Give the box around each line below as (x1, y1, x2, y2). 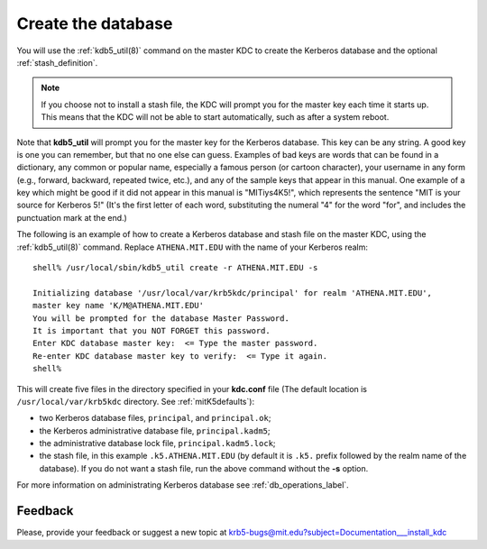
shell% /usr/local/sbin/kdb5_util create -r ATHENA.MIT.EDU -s (32, 262, 318, 273)
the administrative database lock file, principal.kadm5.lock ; (39, 438, 276, 449)
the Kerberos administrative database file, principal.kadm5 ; (39, 425, 271, 436)
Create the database (16, 14, 173, 33)
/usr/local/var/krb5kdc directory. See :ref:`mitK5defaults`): (16, 396, 255, 407)
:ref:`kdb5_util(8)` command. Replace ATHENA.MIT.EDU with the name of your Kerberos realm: (16, 242, 369, 252)
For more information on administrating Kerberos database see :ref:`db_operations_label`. (16, 480, 349, 490)
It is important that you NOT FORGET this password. (32, 325, 271, 335)
